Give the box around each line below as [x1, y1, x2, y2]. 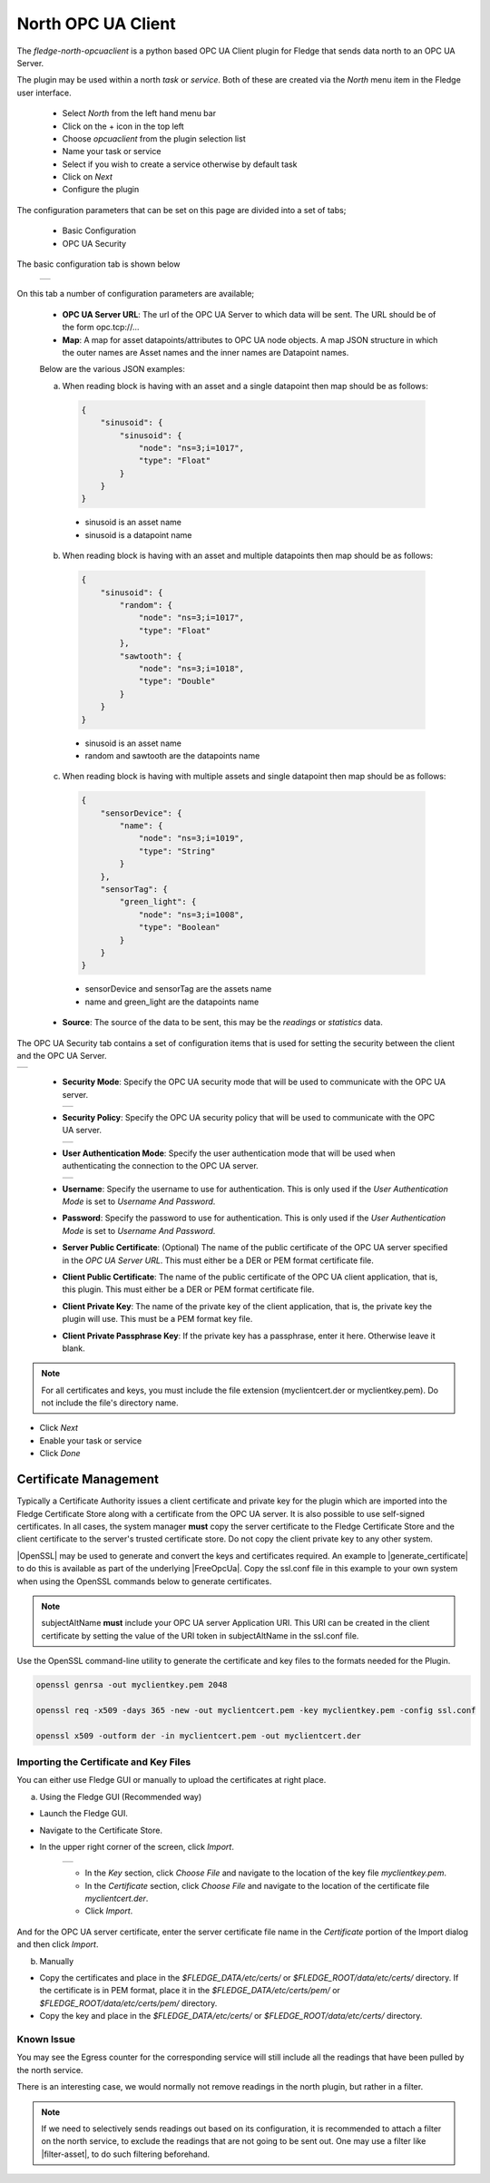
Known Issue [16, 2032, 76, 2045]
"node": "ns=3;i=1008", [138, 909, 245, 920]
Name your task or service [62, 146, 162, 157]
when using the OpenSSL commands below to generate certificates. [16, 1575, 272, 1587]
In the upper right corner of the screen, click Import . [39, 1841, 235, 1852]
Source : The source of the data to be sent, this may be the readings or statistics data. [62, 1017, 383, 1028]
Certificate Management [16, 1472, 159, 1487]
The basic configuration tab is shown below [16, 259, 181, 269]
